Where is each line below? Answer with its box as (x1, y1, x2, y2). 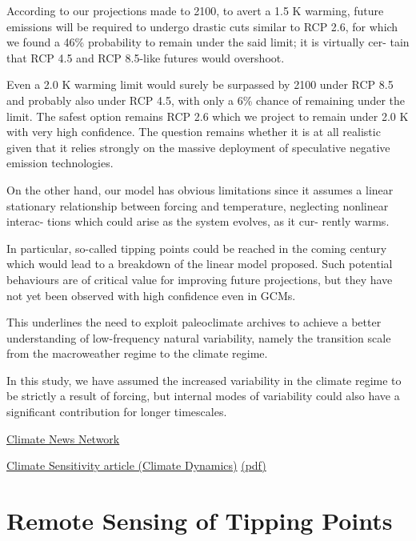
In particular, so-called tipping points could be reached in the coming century (6, 239, 387, 256)
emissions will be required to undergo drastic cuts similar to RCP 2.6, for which (6, 18, 398, 34)
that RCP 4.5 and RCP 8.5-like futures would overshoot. (6, 49, 285, 66)
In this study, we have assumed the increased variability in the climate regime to (6, 371, 402, 388)
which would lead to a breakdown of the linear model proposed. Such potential (6, 255, 393, 272)
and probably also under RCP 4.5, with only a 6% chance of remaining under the (6, 91, 406, 108)
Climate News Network (6, 430, 120, 447)
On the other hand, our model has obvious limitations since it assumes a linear (6, 181, 394, 198)
